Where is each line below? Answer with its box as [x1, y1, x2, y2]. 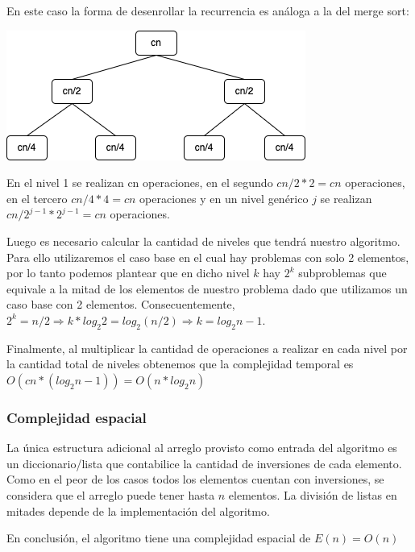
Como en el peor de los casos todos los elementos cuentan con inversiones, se [6, 471, 384, 488]
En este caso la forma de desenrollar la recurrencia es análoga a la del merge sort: [6, 2, 409, 19]
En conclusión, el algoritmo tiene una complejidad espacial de [6, 529, 311, 546]
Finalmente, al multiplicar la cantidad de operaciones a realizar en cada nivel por [6, 339, 408, 356]
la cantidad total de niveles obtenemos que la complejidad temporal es [6, 355, 354, 372]
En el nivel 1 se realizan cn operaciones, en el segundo [6, 174, 273, 191]
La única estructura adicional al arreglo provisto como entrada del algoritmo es [6, 439, 397, 456]
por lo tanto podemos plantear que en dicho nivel [6, 264, 250, 281]
